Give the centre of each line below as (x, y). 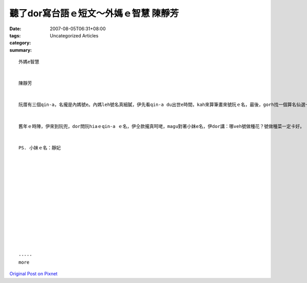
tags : (15, 35)
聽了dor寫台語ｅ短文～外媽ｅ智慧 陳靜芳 (94, 13)
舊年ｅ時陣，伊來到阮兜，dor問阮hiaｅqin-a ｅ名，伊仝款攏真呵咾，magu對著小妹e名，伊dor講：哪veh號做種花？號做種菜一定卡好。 (161, 126)
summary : (21, 50)
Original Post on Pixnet (34, 274)
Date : (15, 29)
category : (20, 43)
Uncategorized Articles (74, 35)
